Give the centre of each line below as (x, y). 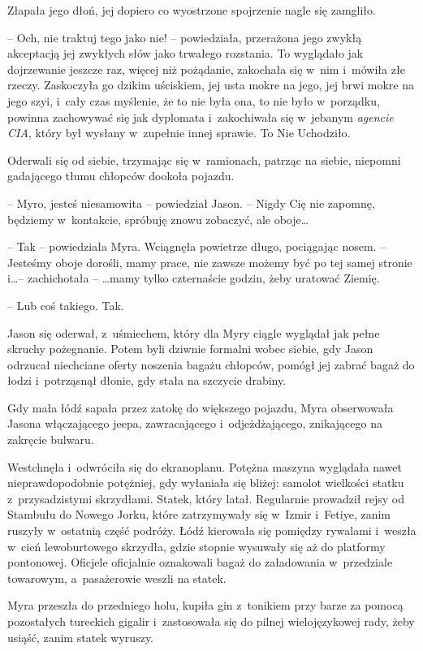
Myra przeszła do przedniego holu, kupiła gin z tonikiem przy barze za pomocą (205, 605)
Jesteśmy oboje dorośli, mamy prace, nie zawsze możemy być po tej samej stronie (210, 262)
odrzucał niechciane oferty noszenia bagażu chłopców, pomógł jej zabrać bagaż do (211, 364)
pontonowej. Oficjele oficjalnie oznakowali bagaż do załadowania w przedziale (200, 562)
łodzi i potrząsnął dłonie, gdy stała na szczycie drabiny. (147, 380)
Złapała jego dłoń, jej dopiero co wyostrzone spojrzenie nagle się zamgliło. (192, 10)
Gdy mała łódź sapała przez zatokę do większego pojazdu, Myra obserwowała (201, 407)
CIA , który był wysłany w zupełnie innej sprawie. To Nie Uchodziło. (179, 133)
